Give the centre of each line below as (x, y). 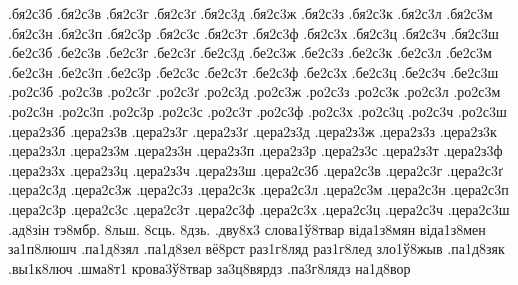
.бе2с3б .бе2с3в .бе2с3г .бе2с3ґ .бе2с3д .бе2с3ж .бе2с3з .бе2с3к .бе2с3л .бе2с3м (250, 52)
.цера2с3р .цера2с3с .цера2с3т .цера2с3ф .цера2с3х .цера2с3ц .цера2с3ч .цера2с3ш (259, 208)
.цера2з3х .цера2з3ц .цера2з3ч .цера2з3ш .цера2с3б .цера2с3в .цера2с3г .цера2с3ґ (255, 169)
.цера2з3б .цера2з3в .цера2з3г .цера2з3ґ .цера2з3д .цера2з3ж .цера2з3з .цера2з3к (252, 130)
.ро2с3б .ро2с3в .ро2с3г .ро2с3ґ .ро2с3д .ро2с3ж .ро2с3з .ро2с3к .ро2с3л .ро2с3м (254, 91)
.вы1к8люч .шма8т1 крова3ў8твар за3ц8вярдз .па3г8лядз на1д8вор (209, 267)
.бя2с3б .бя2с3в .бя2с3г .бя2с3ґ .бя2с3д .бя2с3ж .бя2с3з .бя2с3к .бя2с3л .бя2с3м (250, 13)
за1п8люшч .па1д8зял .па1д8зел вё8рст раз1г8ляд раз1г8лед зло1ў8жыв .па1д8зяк (256, 248)
